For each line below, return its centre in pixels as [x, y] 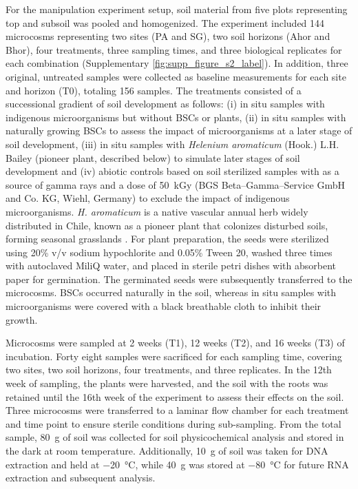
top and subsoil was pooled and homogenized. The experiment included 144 [165, 22]
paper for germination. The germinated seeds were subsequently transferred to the [179, 279]
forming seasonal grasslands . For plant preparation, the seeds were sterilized [167, 239]
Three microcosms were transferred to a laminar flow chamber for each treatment [177, 410]
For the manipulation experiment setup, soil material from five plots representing [177, 9]
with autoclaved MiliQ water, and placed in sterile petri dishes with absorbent [171, 266]
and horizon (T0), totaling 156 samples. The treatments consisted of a [154, 90]
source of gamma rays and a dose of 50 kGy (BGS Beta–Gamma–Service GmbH [176, 184]
